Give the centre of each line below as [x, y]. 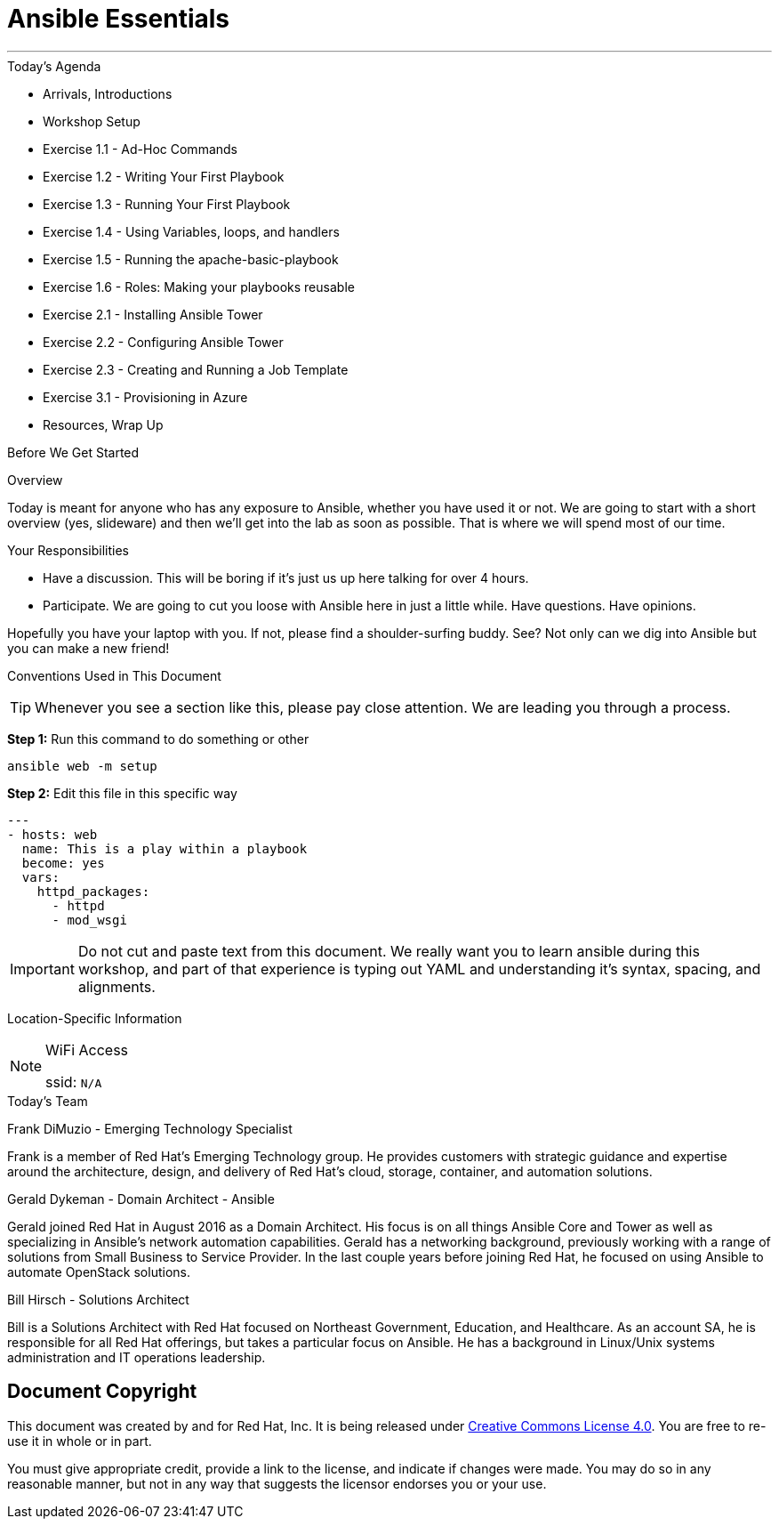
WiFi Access [87, 1050]
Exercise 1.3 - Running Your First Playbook [167, 204]
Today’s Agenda [54, 66]
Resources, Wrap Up [103, 424]
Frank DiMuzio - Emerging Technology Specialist [150, 1128]
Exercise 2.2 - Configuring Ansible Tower [163, 342]
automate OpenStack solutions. [99, 1272]
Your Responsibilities [68, 550]
